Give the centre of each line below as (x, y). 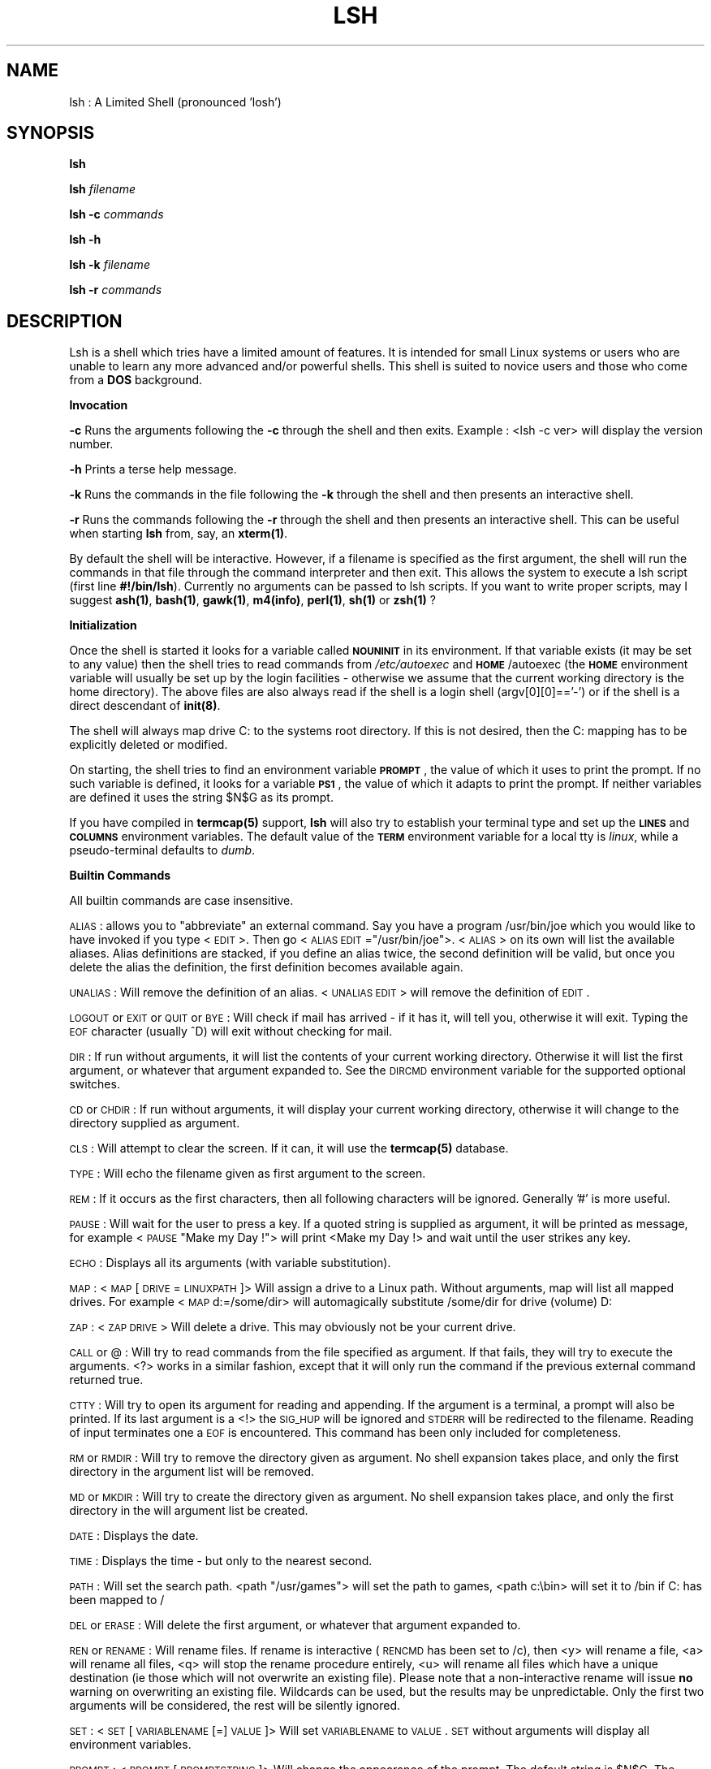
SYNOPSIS (51, 133)
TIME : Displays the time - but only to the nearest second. (221, 1561)
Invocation (99, 405)
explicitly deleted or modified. (149, 745)
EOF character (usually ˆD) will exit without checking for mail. (231, 1032)
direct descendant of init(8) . (145, 706)
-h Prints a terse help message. (153, 469)
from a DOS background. (136, 380)
